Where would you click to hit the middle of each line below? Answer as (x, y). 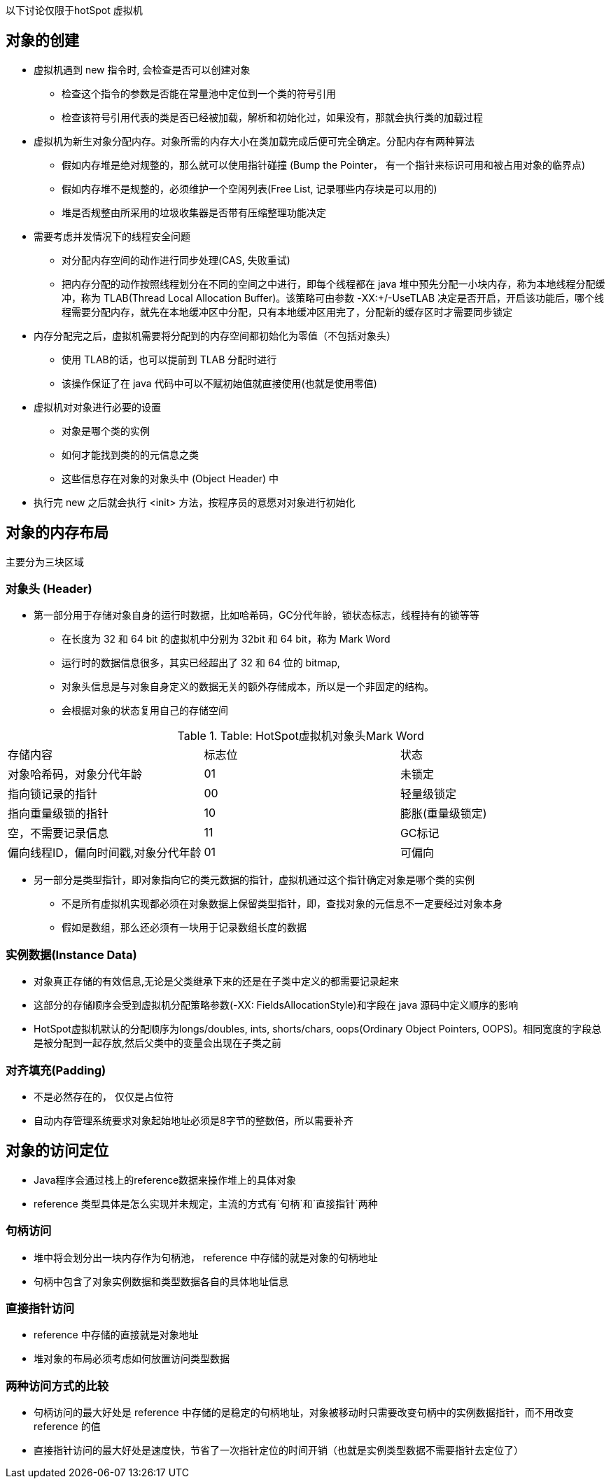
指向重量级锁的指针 (58, 814)
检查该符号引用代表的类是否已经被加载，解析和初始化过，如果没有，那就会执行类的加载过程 (272, 117)
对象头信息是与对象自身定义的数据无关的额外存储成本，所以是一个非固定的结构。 (248, 687)
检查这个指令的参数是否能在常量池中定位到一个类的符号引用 (199, 93)
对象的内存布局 (57, 533)
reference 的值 (67, 1427)
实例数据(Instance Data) (71, 954)
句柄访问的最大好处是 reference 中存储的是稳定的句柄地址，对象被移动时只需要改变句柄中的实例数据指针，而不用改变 (304, 1413)
